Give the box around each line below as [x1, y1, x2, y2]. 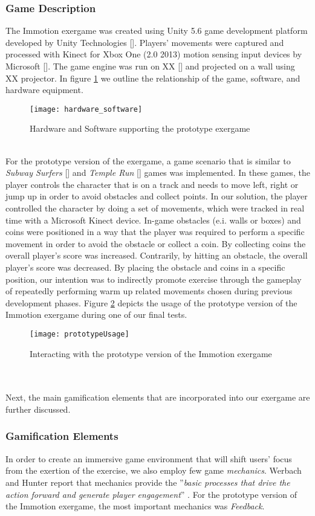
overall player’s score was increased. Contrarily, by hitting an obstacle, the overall [5, 249, 308, 262]
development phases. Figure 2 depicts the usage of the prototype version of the [5, 296, 297, 309]
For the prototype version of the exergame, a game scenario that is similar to [5, 154, 291, 167]
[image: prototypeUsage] [30, 329, 129, 338]
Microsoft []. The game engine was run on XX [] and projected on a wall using [5, 60, 295, 72]
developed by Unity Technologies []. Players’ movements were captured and [5, 36, 284, 48]
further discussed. [5, 402, 71, 415]
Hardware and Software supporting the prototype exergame [30, 122, 250, 135]
